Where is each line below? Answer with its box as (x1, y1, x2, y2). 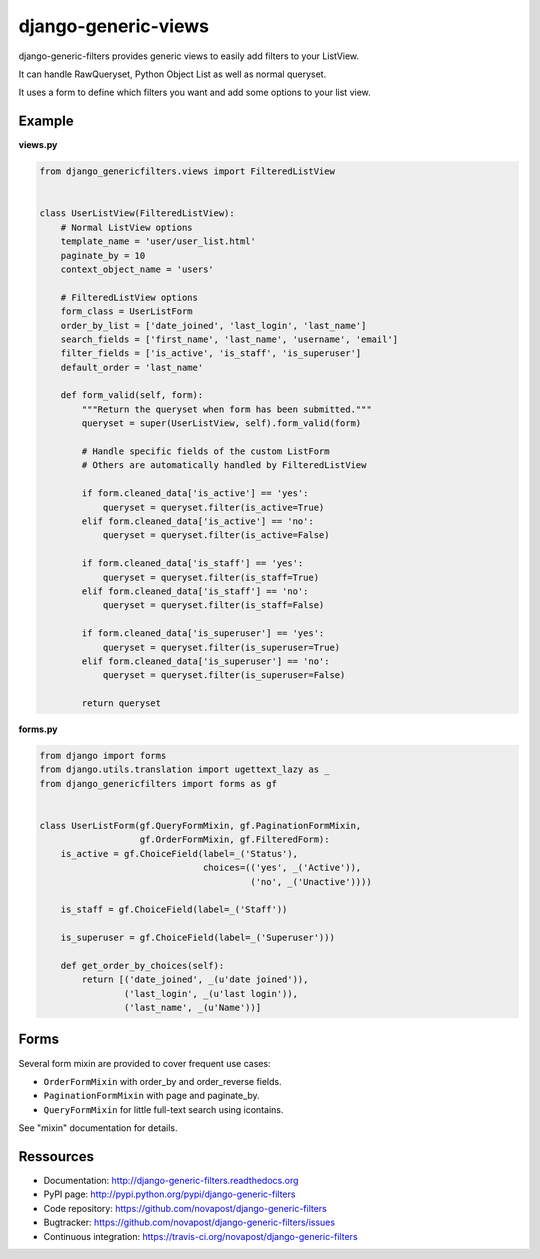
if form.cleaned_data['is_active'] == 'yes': (81, 488, 309, 499)
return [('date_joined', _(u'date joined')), (81, 974, 309, 985)
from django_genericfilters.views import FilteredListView (39, 166, 335, 177)
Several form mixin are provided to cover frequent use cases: (18, 1057, 271, 1069)
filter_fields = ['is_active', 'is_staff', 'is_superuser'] (60, 348, 362, 359)
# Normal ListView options (60, 221, 194, 233)
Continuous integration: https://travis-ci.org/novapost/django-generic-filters (43, 1230, 359, 1242)
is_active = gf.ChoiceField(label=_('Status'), (60, 848, 299, 859)
